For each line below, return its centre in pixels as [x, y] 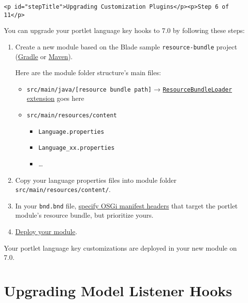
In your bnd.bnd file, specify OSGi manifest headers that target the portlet [126, 205]
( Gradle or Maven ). [44, 56]
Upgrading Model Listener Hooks [118, 291]
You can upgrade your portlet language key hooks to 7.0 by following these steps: [124, 30]
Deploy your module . [46, 231]
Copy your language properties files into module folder [96, 180]
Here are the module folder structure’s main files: [88, 72]
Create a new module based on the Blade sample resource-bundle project [126, 46]
